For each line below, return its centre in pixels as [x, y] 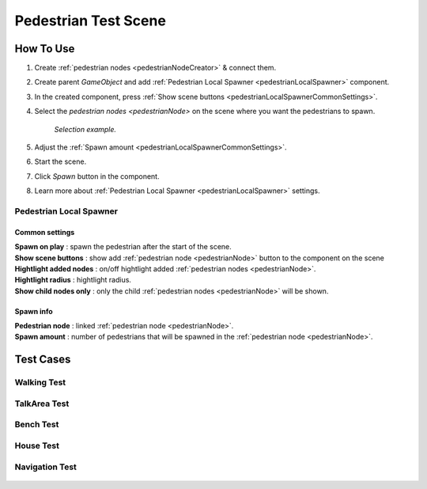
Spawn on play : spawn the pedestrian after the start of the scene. [123, 247]
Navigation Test [45, 467]
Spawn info [34, 311]
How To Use [45, 49]
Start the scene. [60, 161]
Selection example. [85, 129]
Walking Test [40, 382]
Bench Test [37, 425]
